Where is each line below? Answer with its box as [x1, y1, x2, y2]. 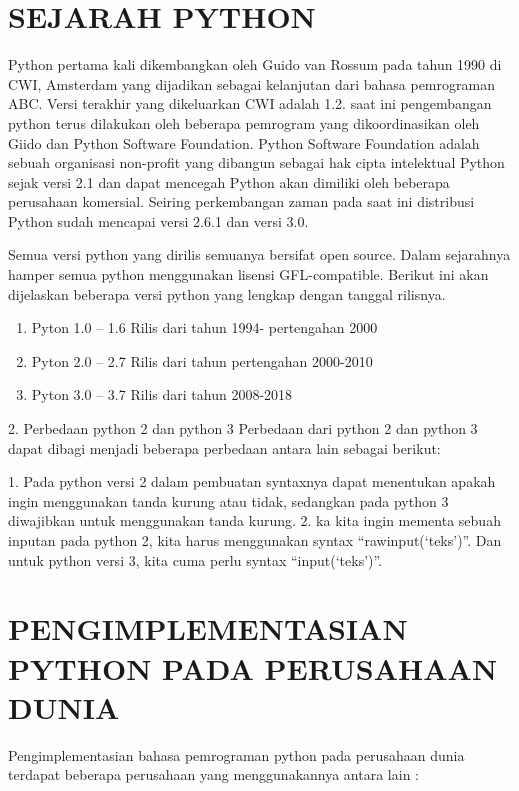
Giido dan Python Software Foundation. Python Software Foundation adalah [8, 132, 480, 153]
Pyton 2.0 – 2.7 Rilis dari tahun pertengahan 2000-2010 [31, 350, 373, 371]
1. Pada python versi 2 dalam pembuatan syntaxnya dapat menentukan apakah [8, 471, 496, 492]
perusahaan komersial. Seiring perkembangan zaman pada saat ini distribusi [8, 191, 475, 212]
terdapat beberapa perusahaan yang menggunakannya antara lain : [8, 764, 419, 785]
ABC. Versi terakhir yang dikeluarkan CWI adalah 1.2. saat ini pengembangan [8, 93, 492, 114]
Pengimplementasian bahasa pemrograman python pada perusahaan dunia [8, 744, 465, 765]
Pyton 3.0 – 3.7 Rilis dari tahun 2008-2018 [31, 384, 293, 405]
